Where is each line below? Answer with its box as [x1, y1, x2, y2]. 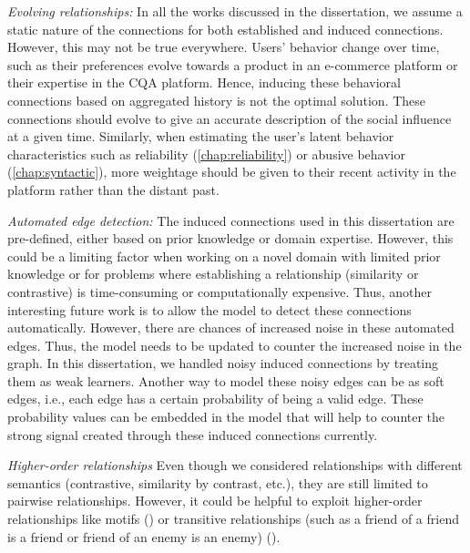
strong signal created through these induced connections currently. [7, 425, 378, 444]
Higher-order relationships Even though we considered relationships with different [7, 456, 463, 475]
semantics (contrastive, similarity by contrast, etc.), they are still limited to [7, 473, 428, 492]
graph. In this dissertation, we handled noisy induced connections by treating [7, 353, 439, 373]
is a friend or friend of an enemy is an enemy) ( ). [7, 527, 281, 546]
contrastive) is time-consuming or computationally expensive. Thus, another [7, 282, 433, 301]
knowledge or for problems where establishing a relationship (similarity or [7, 264, 419, 283]
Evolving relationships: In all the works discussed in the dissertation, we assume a [7, 2, 463, 20]
